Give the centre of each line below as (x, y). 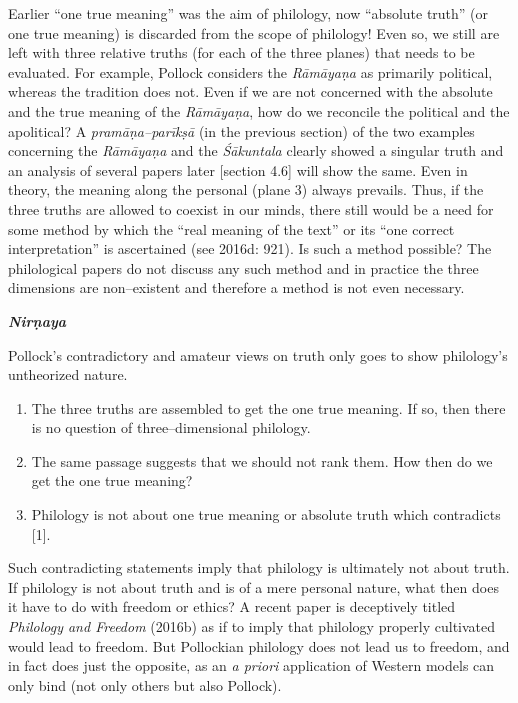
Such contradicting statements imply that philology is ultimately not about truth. (259, 567)
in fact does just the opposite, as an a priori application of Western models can (251, 665)
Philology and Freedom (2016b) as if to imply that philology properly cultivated (252, 626)
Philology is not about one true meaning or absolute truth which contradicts (266, 514)
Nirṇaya (37, 320)
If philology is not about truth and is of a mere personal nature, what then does (253, 586)
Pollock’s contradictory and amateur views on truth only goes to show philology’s (258, 354)
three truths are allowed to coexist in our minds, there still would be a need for (251, 208)
